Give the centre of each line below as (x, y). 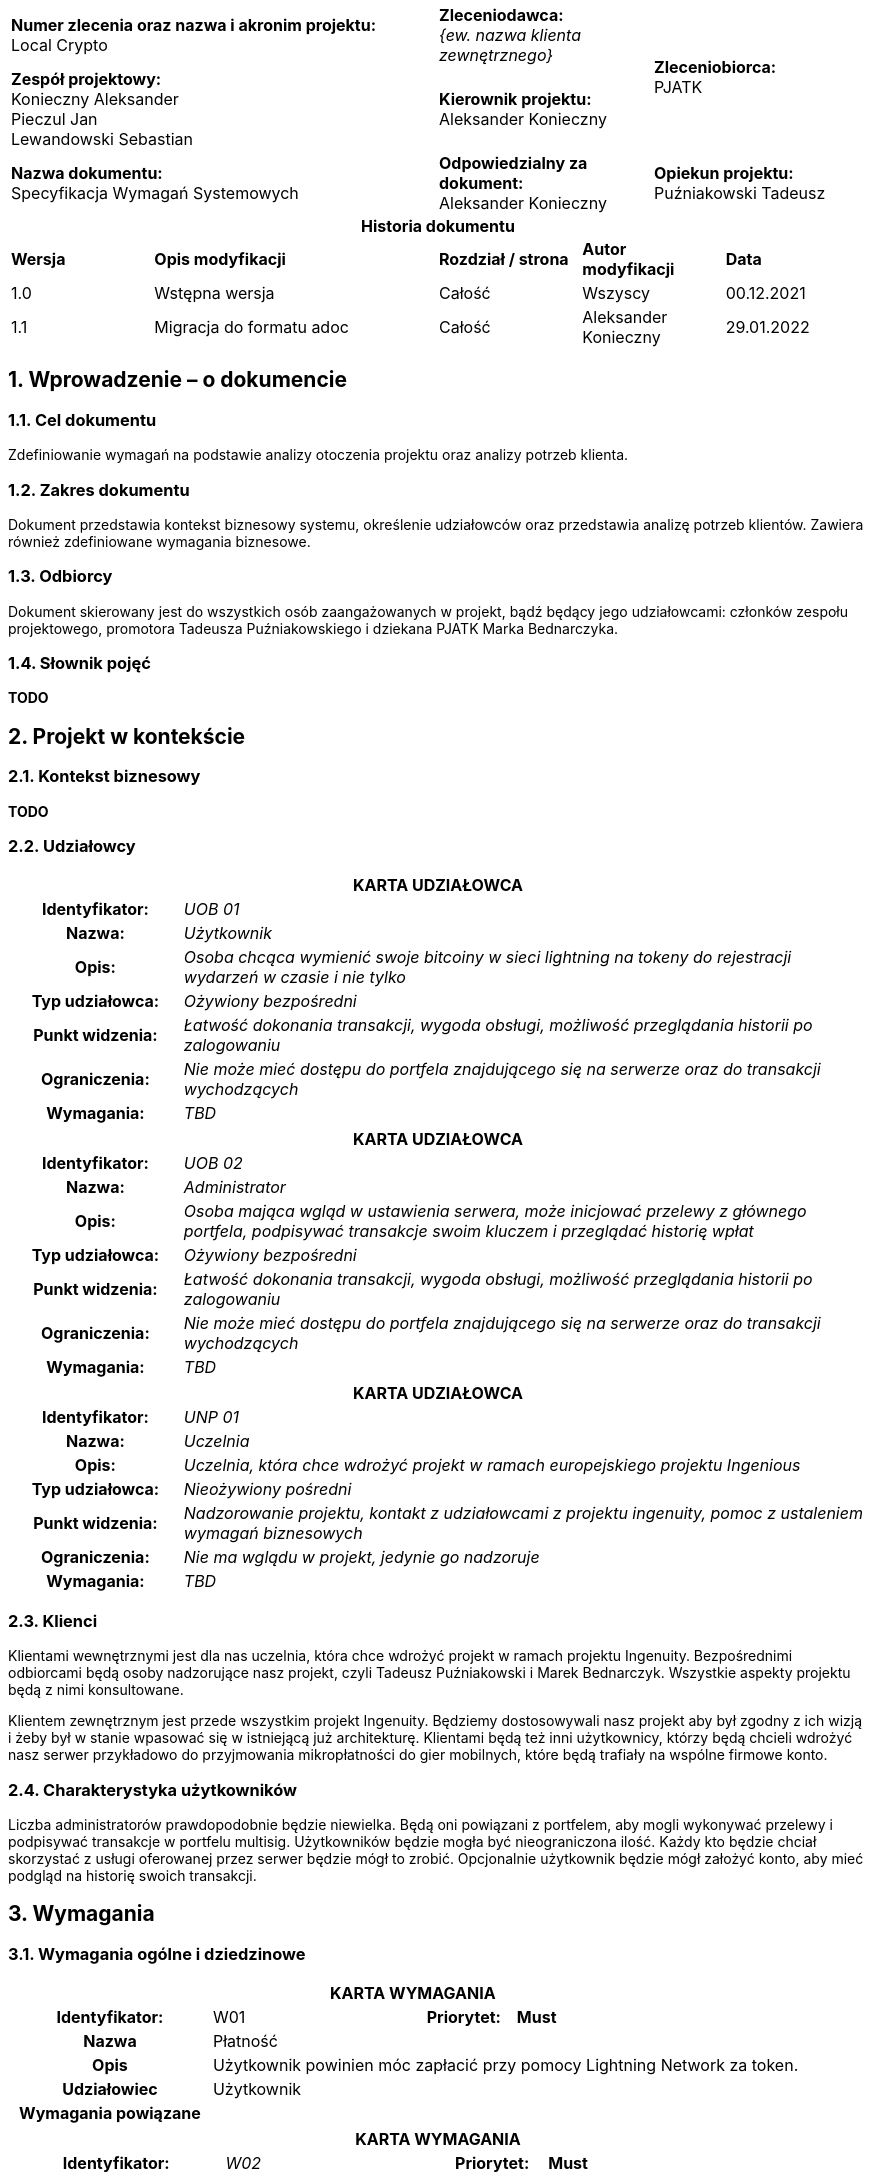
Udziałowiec (110, 2089)
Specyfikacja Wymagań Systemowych (155, 193)
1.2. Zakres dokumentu (99, 489)
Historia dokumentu (438, 226)
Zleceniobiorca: (715, 67)
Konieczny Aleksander (95, 99)
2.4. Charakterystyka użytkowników (152, 1789)
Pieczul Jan (54, 119)
